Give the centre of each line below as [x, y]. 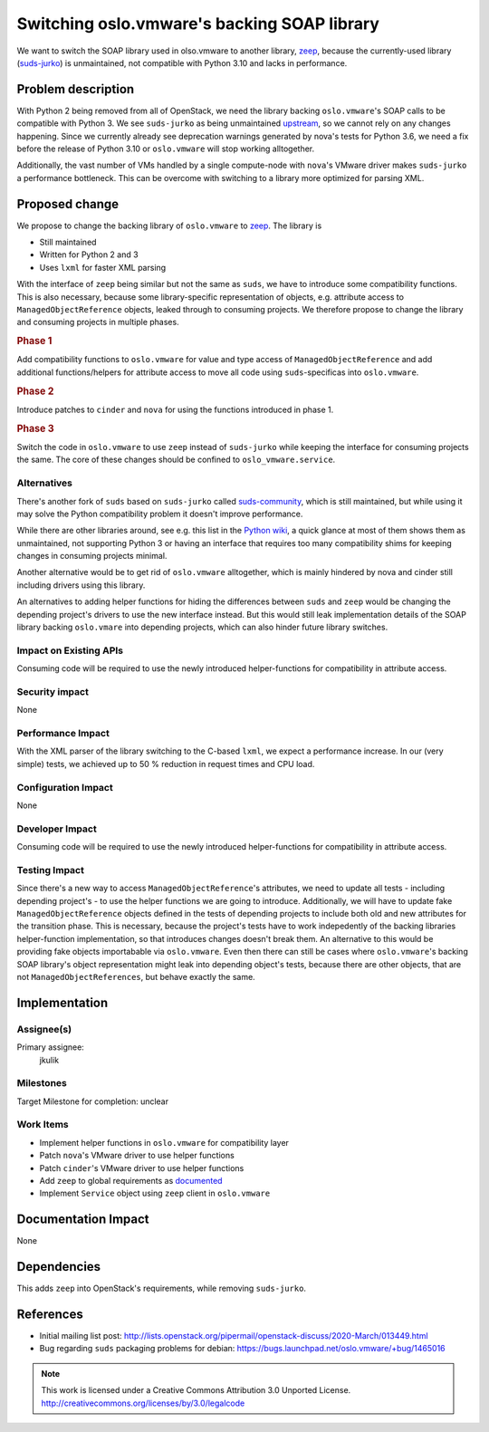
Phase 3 [35, 428]
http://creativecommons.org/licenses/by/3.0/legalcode [143, 1403]
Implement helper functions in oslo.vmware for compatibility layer [164, 1142]
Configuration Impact [65, 787]
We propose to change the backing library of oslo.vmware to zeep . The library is [169, 226]
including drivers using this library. [81, 585]
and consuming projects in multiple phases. [98, 322]
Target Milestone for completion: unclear [93, 1101]
